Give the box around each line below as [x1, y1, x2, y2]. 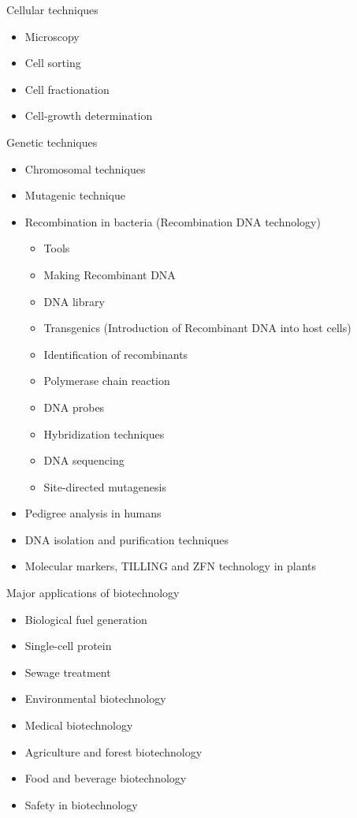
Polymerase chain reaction [43, 372, 170, 389]
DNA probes [43, 398, 105, 415]
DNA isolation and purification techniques [24, 531, 229, 547]
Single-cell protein [24, 637, 112, 654]
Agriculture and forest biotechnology [24, 743, 203, 760]
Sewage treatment [24, 663, 111, 680]
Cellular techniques [6, 2, 99, 17]
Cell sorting [24, 54, 81, 71]
